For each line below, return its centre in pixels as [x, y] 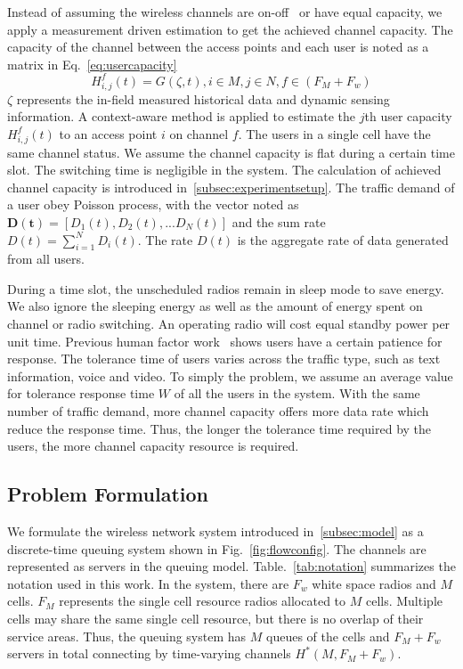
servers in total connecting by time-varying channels [149, 653]
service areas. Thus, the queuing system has [127, 636]
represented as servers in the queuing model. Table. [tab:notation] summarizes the [231, 566]
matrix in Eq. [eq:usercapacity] [92, 64]
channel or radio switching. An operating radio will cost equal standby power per [229, 324]
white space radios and [374, 583]
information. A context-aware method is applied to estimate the [182, 116]
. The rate [165, 239]
